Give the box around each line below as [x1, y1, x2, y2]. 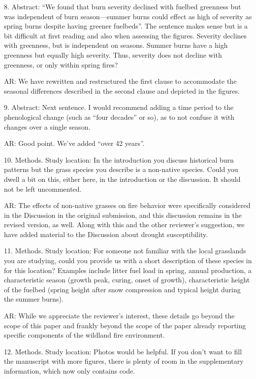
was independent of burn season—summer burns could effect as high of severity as [4, 11, 252, 21]
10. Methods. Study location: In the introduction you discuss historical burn [4, 154, 234, 165]
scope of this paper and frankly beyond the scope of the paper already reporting [4, 320, 246, 330]
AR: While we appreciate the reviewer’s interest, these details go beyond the [4, 310, 235, 321]
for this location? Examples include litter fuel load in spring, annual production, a [4, 265, 252, 275]
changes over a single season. [4, 121, 91, 132]
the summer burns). [4, 294, 64, 304]
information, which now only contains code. [4, 366, 135, 376]
